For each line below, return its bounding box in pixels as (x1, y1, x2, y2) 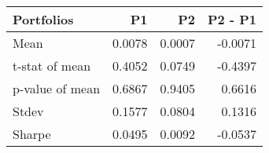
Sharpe (13, 125, 51, 143)
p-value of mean (13, 79, 101, 97)
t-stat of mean (13, 56, 91, 75)
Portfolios (13, 10, 74, 28)
